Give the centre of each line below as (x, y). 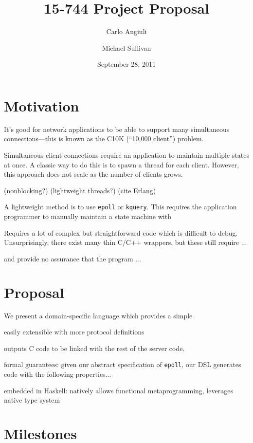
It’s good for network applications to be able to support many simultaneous (117, 129)
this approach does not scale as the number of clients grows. (93, 174)
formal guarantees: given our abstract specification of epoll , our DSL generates (123, 364)
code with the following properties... (58, 374)
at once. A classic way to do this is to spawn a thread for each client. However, (122, 164)
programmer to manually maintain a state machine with (88, 216)
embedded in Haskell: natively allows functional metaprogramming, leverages (118, 390)
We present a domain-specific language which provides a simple (98, 315)
